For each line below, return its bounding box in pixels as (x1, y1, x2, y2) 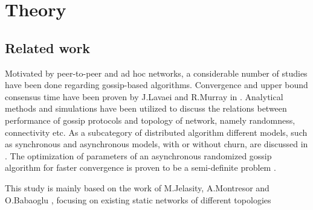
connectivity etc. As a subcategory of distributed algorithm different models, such (5, 126, 308, 138)
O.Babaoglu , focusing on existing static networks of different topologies (5, 193, 271, 206)
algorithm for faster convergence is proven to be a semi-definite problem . (5, 161, 276, 174)
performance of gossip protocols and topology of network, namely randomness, (5, 113, 295, 126)
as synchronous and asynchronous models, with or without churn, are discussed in (5, 138, 308, 150)
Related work (5, 38, 91, 57)
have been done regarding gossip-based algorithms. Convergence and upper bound (5, 78, 308, 91)
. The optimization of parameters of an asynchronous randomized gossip (5, 149, 272, 162)
